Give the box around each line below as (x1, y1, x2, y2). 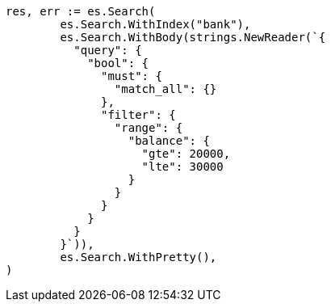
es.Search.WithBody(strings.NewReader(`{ (60, 31, 326, 44)
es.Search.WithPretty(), (60, 251, 217, 264)
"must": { (101, 70, 162, 82)
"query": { (73, 44, 142, 57)
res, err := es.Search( (6, 5, 156, 18)
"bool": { (87, 57, 149, 70)
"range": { (114, 121, 183, 134)
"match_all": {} (114, 82, 217, 95)
